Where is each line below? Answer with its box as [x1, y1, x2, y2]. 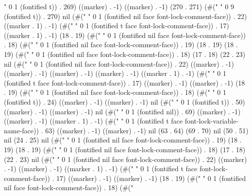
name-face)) [4, 125, 39, 135]
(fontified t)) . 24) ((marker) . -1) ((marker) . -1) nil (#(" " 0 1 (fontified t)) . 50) [4, 96, 245, 107]
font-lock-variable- [185, 116, 239, 126]
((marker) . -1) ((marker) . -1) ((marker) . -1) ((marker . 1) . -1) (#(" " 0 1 [4, 68, 226, 78]
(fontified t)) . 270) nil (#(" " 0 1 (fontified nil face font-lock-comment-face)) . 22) [4, 11, 247, 21]
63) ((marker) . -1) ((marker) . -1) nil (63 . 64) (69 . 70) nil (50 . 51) [45, 125, 249, 135]
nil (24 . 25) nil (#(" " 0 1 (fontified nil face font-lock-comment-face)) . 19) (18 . [4, 135, 242, 145]
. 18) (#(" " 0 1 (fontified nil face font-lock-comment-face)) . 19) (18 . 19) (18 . [4, 39, 238, 50]
